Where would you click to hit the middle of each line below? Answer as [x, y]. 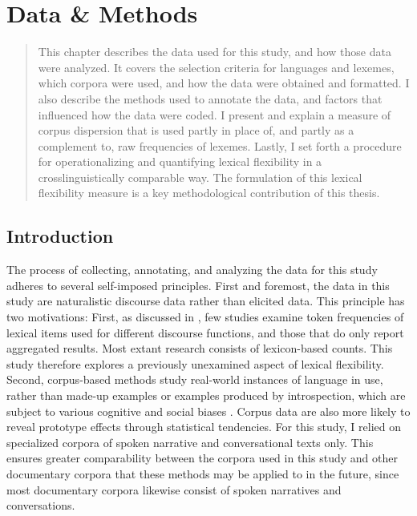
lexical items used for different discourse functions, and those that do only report [205, 332]
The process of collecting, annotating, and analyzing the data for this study [192, 270]
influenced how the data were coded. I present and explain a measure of [215, 114]
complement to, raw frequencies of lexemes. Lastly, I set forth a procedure [220, 145]
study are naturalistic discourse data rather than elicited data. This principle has [206, 301]
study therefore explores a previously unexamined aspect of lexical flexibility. [195, 363]
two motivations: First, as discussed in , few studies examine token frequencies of [205, 317]
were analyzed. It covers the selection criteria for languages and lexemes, [216, 67]
